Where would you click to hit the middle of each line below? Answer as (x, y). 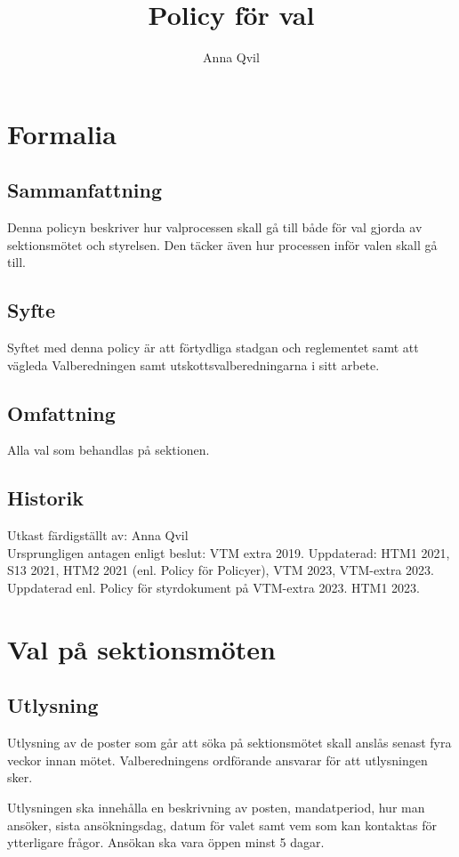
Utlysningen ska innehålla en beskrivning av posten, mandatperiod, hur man (216, 808)
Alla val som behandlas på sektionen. (109, 450)
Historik (45, 498)
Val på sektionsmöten (141, 648)
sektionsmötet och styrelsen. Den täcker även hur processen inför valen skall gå (222, 244)
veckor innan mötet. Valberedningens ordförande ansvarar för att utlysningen (217, 760)
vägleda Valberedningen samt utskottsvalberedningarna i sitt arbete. (193, 364)
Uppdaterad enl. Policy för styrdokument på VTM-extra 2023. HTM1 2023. (214, 588)
